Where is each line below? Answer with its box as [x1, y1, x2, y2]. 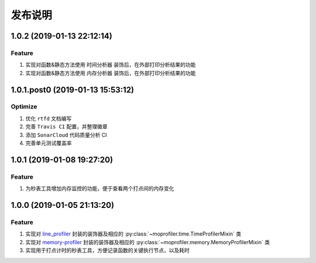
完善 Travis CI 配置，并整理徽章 [25, 123, 108, 130]
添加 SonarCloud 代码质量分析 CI [25, 131, 108, 138]
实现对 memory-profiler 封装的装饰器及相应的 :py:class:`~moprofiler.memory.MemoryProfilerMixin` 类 [25, 238, 270, 245]
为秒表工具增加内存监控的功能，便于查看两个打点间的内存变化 [25, 185, 174, 192]
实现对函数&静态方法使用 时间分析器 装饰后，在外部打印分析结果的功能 [25, 62, 196, 69]
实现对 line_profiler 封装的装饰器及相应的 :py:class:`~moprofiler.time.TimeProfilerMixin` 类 [25, 230, 242, 237]
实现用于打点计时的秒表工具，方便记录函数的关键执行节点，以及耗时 [25, 247, 190, 254]
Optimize [11, 103, 37, 111]
